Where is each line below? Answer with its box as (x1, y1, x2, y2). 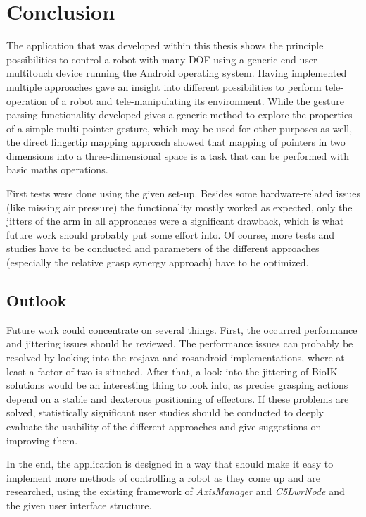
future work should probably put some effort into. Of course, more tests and (6, 227, 335, 242)
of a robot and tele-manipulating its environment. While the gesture (50, 93, 344, 108)
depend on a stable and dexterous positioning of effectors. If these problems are (6, 391, 349, 406)
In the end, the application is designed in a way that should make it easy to (6, 456, 334, 471)
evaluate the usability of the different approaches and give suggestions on (6, 418, 322, 433)
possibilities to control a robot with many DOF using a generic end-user (6, 51, 317, 66)
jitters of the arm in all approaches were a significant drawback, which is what (6, 213, 344, 228)
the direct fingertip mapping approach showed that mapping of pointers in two (6, 135, 346, 149)
